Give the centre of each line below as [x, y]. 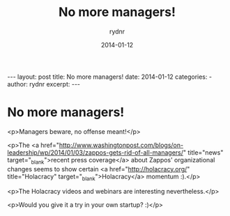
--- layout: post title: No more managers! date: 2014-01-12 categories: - [110, 77]
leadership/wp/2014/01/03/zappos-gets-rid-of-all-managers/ [95, 152]
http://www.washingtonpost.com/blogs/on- [121, 145]
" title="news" [203, 152]
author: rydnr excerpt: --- [44, 84]
